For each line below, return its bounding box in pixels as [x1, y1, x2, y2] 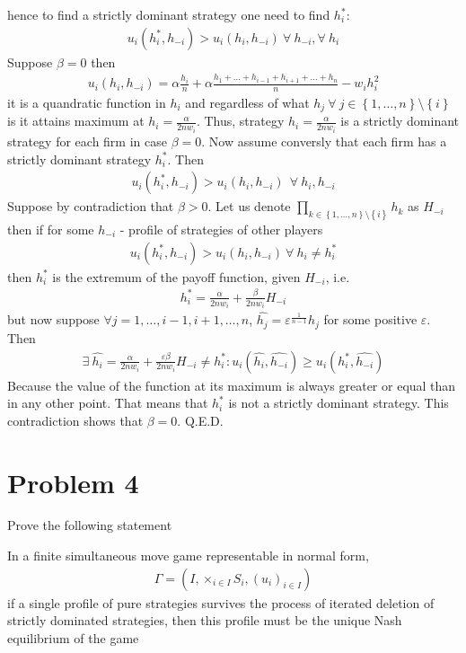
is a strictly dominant [340, 111, 460, 130]
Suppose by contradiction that [7, 197, 174, 216]
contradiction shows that [7, 410, 144, 429]
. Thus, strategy [196, 111, 285, 130]
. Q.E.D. [177, 410, 224, 429]
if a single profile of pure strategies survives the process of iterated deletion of [7, 593, 435, 612]
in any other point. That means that [7, 393, 208, 412]
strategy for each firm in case [7, 131, 167, 150]
